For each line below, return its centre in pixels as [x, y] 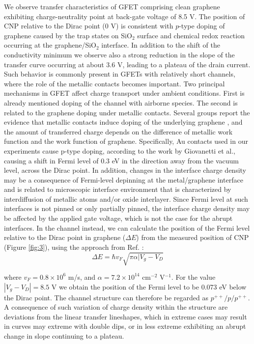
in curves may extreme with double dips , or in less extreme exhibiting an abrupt [125, 326]
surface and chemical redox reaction [191, 35]
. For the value [193, 277]
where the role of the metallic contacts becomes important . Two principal [114, 83]
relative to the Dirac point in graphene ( [65, 237]
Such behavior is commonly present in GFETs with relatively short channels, [120, 74]
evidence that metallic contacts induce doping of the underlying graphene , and [123, 122]
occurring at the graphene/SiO [50, 45]
